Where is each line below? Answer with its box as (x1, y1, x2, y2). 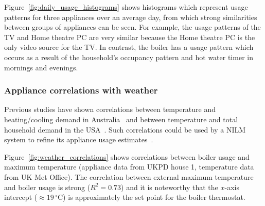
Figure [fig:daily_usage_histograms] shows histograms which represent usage (4, 2, 248, 12)
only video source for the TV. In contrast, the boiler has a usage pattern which (4, 42, 254, 52)
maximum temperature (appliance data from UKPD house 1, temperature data (4, 161, 254, 172)
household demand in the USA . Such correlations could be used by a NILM (4, 124, 246, 135)
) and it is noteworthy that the (121, 181, 218, 192)
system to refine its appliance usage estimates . (4, 134, 153, 145)
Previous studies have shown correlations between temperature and (4, 104, 216, 115)
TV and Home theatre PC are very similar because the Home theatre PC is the (4, 31, 255, 42)
